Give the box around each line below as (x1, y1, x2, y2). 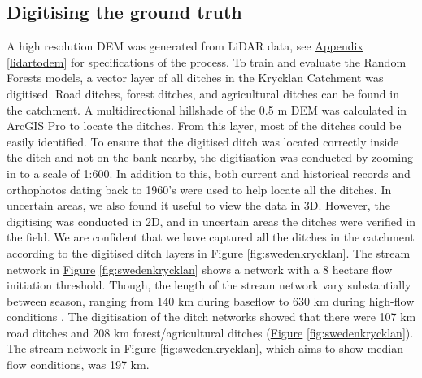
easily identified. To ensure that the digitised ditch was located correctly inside (7, 133, 399, 150)
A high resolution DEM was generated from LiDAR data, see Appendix (7, 37, 363, 54)
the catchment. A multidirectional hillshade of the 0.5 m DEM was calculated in (7, 101, 407, 118)
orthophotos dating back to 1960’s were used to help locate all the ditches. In (7, 180, 392, 198)
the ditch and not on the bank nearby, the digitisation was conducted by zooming (7, 149, 413, 166)
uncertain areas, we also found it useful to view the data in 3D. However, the (7, 197, 390, 214)
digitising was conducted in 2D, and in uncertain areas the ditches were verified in (7, 212, 416, 229)
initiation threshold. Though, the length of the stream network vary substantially (7, 276, 411, 293)
